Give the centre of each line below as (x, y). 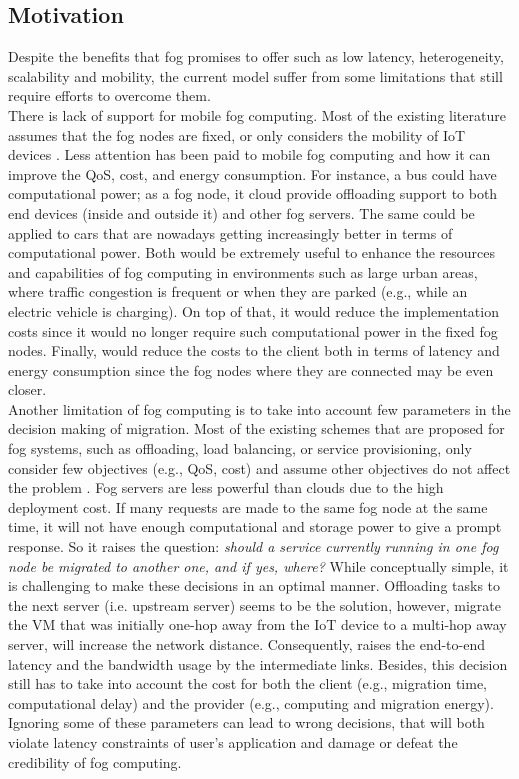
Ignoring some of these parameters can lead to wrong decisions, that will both (246, 722)
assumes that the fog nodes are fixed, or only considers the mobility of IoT (237, 134)
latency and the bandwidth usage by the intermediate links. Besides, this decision (258, 663)
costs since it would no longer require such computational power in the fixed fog (253, 330)
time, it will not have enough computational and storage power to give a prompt (255, 526)
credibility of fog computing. (95, 761)
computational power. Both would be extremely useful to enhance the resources (252, 252)
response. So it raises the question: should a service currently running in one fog (253, 546)
